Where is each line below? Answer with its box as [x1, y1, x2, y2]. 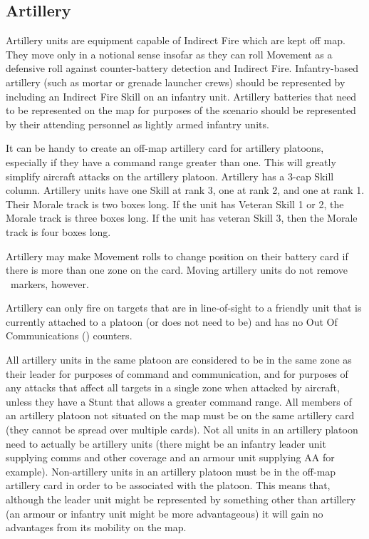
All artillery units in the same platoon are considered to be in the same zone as [6, 352, 352, 367]
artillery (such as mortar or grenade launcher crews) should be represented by [6, 74, 345, 89]
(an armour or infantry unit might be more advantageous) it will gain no [6, 505, 323, 520]
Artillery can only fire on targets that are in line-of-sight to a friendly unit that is [6, 300, 362, 315]
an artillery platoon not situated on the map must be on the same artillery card [6, 408, 355, 423]
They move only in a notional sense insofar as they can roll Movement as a [6, 46, 333, 61]
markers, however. [10, 276, 89, 291]
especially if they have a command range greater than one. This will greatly [6, 154, 336, 169]
